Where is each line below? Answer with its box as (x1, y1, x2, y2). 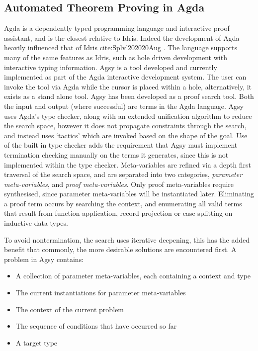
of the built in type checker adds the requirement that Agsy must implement (4, 140, 238, 150)
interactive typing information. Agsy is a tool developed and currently (4, 62, 217, 72)
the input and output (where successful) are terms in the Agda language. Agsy (4, 100, 244, 111)
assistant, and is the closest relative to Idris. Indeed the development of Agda (4, 32, 240, 43)
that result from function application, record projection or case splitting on (4, 208, 233, 218)
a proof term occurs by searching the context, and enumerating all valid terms (4, 198, 242, 208)
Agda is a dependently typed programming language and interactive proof (4, 23, 230, 33)
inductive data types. (4, 218, 68, 228)
